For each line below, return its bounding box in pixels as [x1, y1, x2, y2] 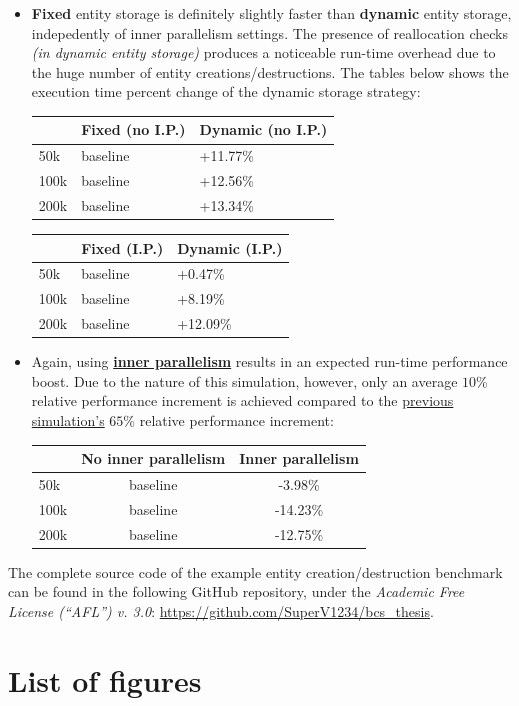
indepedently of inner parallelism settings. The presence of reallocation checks [31, 22, 508, 43]
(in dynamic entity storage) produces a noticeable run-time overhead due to [31, 42, 496, 63]
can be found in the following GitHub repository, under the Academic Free [8, 581, 465, 602]
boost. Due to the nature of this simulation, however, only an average [31, 370, 458, 391]
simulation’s [31, 410, 105, 430]
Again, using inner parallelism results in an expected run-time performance [31, 351, 508, 372]
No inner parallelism [81, 448, 226, 469]
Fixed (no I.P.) [81, 119, 186, 140]
